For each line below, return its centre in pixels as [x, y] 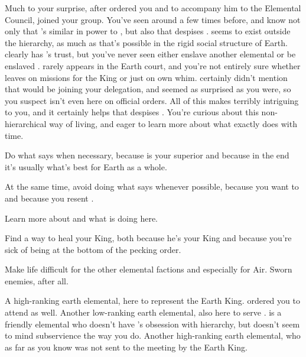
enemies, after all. [37, 280]
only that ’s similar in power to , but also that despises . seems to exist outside [148, 31]
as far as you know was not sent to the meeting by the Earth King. [126, 347]
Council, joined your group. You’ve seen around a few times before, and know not [153, 19]
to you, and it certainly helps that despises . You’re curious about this [132, 112]
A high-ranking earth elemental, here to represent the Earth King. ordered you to [152, 301]
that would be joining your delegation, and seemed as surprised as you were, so [148, 89]
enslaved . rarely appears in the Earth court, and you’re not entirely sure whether [153, 65]
